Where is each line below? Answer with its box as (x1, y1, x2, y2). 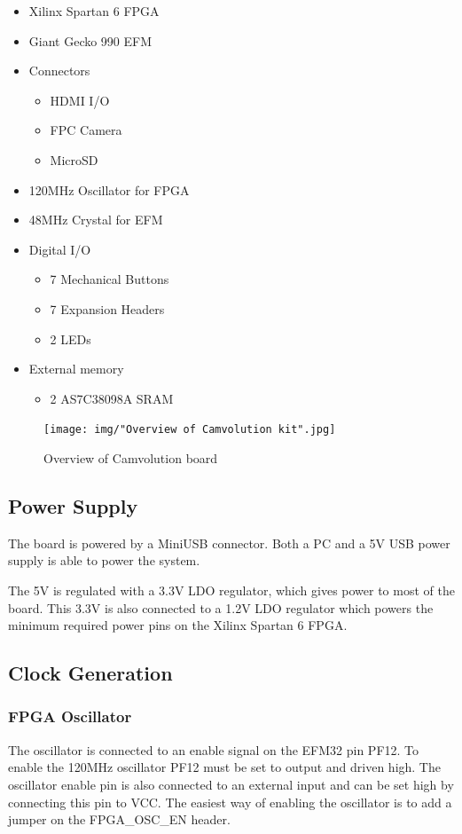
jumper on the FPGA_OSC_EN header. (8, 810, 231, 829)
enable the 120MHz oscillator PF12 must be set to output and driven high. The (8, 758, 441, 776)
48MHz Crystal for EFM (28, 210, 163, 229)
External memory (28, 359, 124, 378)
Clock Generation (8, 659, 173, 687)
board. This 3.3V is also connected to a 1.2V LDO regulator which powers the (8, 598, 434, 617)
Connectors (28, 61, 90, 80)
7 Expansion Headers (50, 299, 165, 318)
